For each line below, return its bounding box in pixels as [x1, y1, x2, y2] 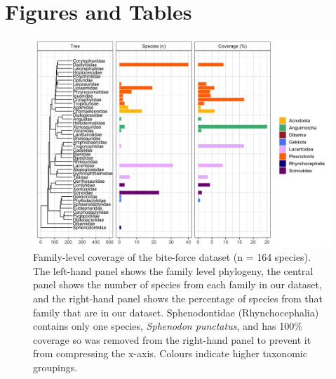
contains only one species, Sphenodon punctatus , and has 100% [33, 319, 302, 333]
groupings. [33, 359, 78, 374]
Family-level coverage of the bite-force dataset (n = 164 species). [33, 250, 311, 264]
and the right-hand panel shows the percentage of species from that [33, 290, 323, 305]
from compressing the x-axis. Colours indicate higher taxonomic [33, 346, 307, 361]
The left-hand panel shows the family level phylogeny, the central [33, 263, 314, 278]
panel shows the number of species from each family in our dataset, [33, 277, 322, 292]
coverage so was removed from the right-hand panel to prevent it [33, 332, 311, 347]
